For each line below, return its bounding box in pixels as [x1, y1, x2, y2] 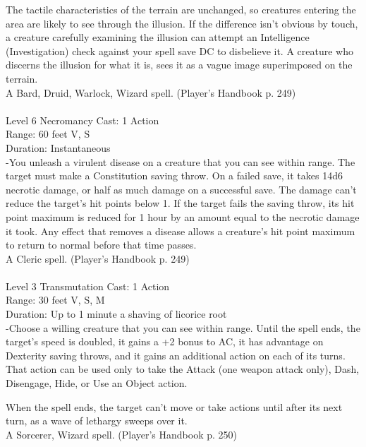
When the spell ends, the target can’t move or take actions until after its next [6, 399, 343, 414]
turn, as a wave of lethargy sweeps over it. [6, 413, 188, 428]
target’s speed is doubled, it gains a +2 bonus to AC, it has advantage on [6, 334, 324, 349]
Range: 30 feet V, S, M [6, 292, 105, 307]
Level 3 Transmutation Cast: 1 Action [6, 278, 170, 293]
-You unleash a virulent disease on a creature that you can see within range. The [6, 154, 355, 169]
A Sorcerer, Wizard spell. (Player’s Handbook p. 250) [6, 427, 238, 441]
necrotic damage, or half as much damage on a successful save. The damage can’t [6, 181, 357, 196]
